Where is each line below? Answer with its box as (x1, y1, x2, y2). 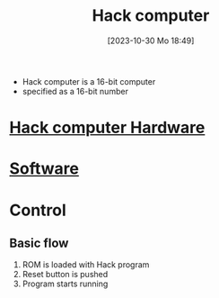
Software (9, 158, 79, 179)
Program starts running (22, 278, 109, 289)
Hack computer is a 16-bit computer (22, 76, 156, 86)
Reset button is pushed (22, 269, 109, 280)
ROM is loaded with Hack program (22, 259, 150, 270)
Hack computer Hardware (9, 118, 206, 138)
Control (9, 200, 67, 221)
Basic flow (9, 235, 69, 250)
